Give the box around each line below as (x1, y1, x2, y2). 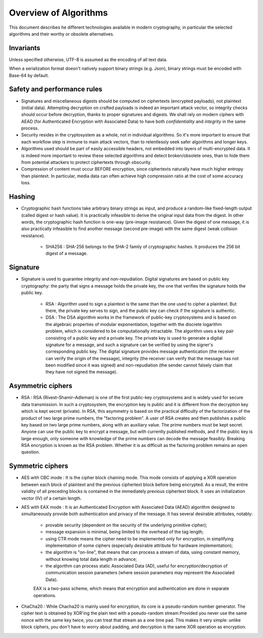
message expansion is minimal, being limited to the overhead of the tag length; (45, 529, 204, 535)
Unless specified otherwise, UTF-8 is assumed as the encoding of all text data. (9, 57, 168, 62)
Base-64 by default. (9, 72, 49, 78)
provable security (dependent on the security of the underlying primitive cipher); (45, 522, 207, 528)
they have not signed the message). (45, 369, 118, 375)
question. (21, 449, 40, 455)
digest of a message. (45, 251, 88, 256)
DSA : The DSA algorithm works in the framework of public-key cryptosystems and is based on (45, 314, 237, 320)
